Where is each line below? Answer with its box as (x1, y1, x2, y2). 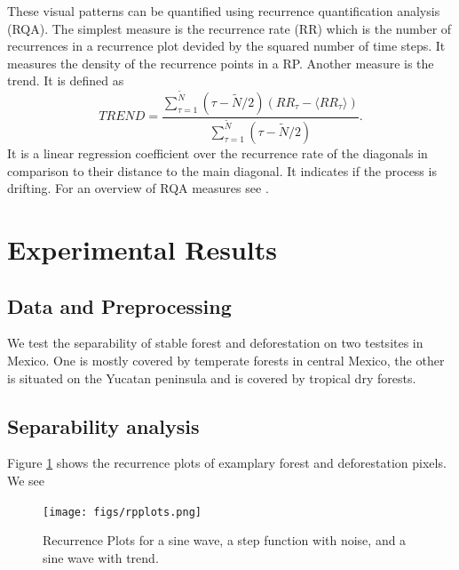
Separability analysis (7, 412, 200, 439)
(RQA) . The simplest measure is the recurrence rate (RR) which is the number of (7, 19, 452, 37)
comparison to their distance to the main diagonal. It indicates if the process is (7, 161, 437, 180)
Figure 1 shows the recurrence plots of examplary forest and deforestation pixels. (7, 454, 447, 472)
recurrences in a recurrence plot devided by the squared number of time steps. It (7, 36, 446, 55)
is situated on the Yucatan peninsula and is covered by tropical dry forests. (7, 368, 416, 387)
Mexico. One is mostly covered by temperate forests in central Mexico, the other (7, 350, 445, 369)
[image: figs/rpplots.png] (43, 505, 202, 518)
